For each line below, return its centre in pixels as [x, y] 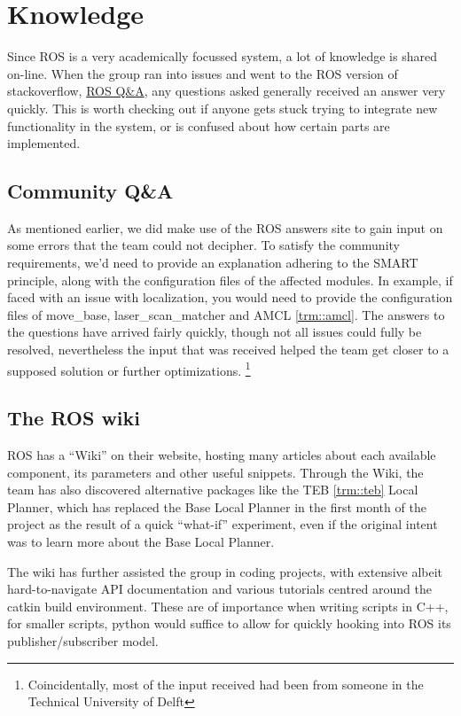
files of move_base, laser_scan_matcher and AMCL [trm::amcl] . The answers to [226, 314]
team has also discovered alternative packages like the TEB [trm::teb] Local [213, 490]
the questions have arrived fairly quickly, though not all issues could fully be [215, 332]
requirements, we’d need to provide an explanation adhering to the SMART [213, 263]
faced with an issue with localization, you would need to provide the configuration [230, 297]
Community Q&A [90, 191]
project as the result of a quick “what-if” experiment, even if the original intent [223, 524]
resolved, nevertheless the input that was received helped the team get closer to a [228, 350]
